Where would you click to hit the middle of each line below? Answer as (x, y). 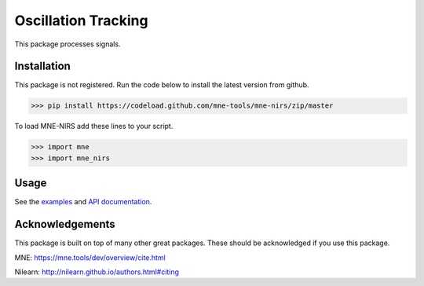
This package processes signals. (68, 44)
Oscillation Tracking (81, 20)
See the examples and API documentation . (83, 202)
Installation (42, 66)
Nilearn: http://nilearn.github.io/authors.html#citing (97, 272)
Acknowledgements (65, 224)
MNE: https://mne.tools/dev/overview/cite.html (90, 257)
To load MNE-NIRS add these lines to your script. (94, 126)
